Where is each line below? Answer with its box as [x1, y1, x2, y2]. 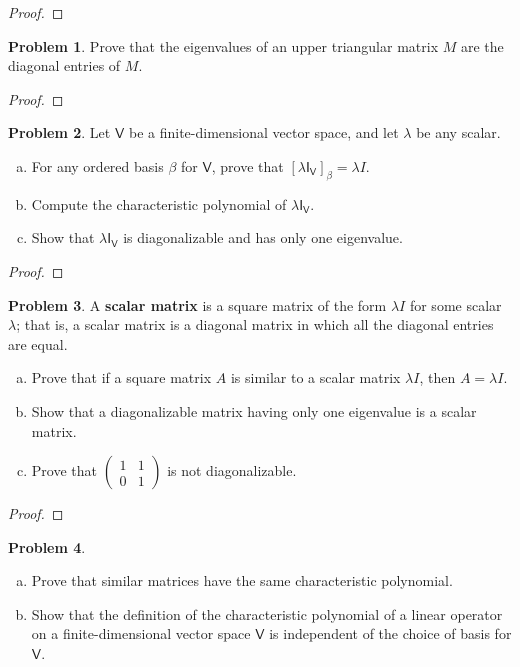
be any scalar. [416, 122, 501, 143]
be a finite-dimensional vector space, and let [128, 122, 399, 143]
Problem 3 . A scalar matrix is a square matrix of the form [8, 294, 387, 315]
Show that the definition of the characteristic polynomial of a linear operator [31, 603, 503, 624]
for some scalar [409, 294, 502, 315]
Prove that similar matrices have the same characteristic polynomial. [31, 570, 453, 591]
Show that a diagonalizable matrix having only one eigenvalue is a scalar [31, 400, 477, 421]
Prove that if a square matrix [31, 367, 212, 388]
